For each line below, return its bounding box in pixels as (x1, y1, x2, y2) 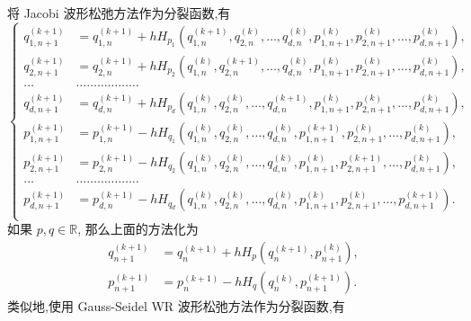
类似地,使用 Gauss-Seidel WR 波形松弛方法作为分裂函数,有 (7, 297, 345, 316)
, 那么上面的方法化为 (77, 219, 199, 238)
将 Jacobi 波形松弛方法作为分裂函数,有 (7, 4, 231, 22)
